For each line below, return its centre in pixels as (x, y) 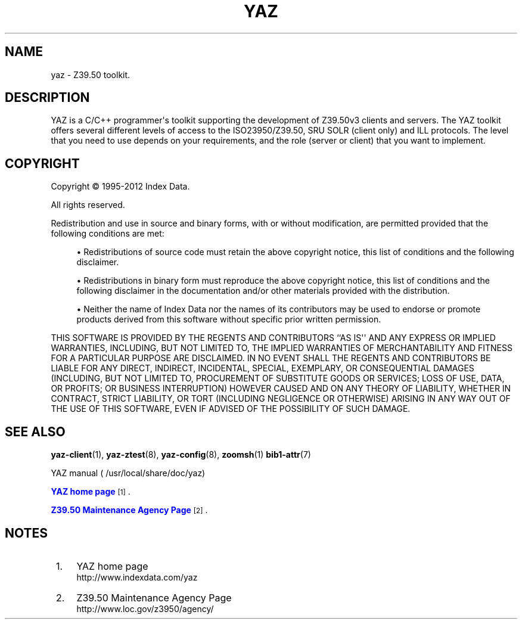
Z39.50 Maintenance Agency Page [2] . (129, 510)
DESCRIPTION (47, 98)
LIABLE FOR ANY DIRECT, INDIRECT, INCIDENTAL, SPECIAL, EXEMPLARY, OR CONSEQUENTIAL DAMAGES (262, 368)
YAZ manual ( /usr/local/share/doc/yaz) (128, 473)
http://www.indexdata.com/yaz (137, 577)
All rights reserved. (88, 205)
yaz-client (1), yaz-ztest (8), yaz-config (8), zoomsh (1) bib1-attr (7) (181, 455)
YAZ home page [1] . (91, 492)
